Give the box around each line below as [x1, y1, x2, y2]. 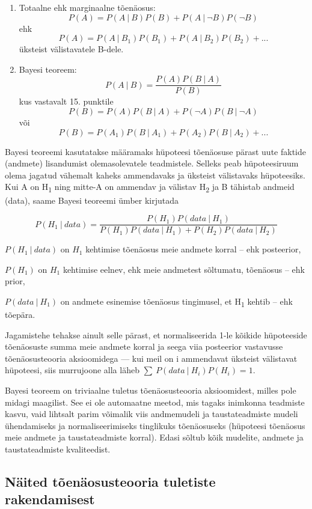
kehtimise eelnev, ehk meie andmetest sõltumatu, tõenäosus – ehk [63, 263, 305, 275]
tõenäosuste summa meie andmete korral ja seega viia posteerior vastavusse [5, 340, 283, 353]
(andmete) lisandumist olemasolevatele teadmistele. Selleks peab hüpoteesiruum [5, 157, 299, 169]
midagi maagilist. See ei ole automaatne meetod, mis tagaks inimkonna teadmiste [5, 395, 305, 408]
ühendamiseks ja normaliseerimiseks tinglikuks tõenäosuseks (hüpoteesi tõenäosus [5, 419, 305, 431]
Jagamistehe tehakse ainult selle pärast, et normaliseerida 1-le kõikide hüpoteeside [5, 328, 307, 341]
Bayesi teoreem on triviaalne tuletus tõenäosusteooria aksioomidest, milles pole [5, 384, 296, 397]
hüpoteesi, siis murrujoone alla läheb [5, 364, 139, 376]
